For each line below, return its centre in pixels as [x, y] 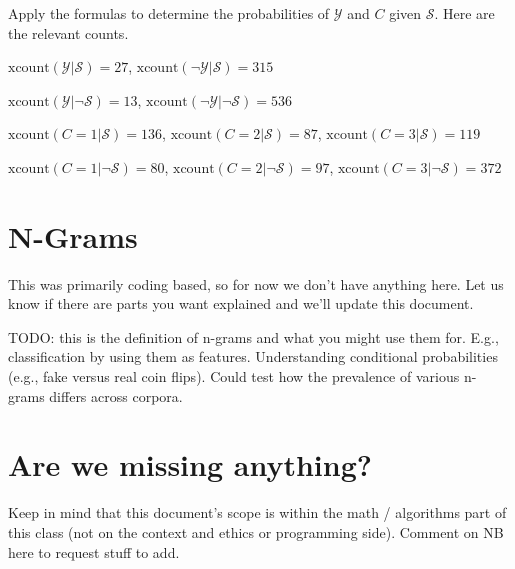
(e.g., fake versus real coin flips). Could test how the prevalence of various [234, 376]
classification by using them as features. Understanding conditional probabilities [253, 356]
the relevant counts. [68, 32]
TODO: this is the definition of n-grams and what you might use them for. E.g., [253, 336]
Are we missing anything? [190, 464]
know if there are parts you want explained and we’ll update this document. [241, 303]
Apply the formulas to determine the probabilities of [169, 13]
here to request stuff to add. [94, 551]
